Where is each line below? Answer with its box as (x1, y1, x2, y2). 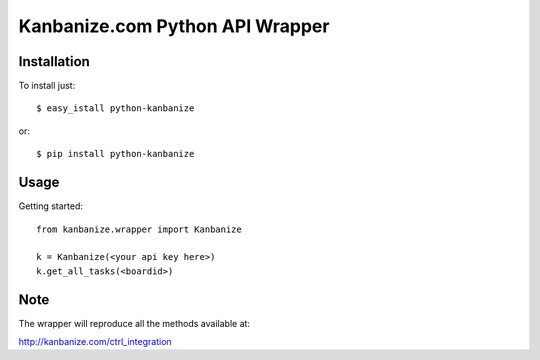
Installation (18, 53, 90, 70)
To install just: (18, 80, 76, 92)
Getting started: (18, 200, 84, 212)
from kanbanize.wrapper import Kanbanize (36, 223, 242, 235)
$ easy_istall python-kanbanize (36, 103, 195, 114)
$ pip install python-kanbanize (36, 148, 195, 160)
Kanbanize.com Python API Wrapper (18, 15, 330, 37)
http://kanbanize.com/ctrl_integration (18, 336, 172, 347)
